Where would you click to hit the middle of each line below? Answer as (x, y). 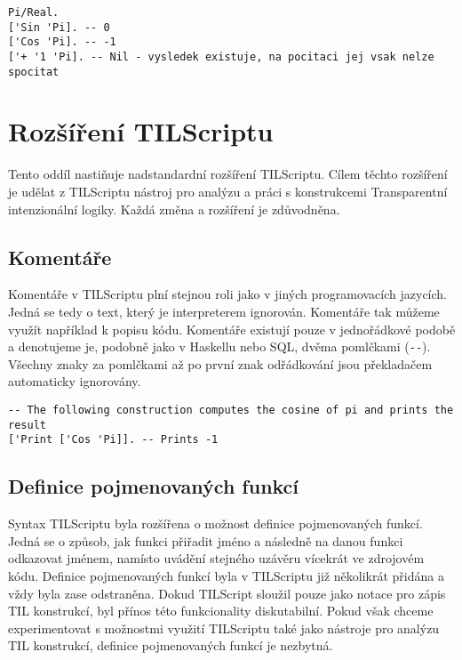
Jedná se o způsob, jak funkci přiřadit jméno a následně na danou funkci (206, 540)
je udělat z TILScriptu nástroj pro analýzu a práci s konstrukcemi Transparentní (228, 191)
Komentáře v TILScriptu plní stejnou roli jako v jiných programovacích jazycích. (227, 294)
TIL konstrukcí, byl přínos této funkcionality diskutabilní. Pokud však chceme (221, 611)
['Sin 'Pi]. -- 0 (59, 27)
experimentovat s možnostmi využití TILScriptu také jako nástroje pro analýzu (224, 628)
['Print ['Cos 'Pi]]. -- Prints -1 (113, 440)
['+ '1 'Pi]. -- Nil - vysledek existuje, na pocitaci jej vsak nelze (221, 56)
